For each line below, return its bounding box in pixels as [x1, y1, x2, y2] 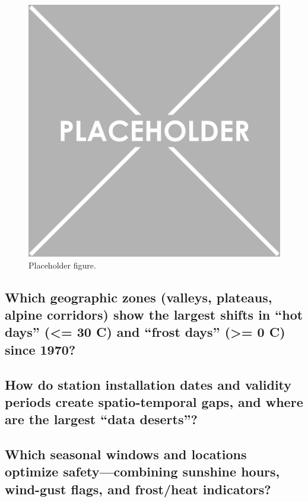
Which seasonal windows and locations [5, 445, 247, 463]
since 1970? [5, 340, 76, 358]
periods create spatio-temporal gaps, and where [5, 392, 303, 411]
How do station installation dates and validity [5, 375, 292, 393]
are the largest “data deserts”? [5, 410, 198, 428]
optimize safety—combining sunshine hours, [5, 462, 280, 481]
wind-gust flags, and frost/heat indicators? [5, 479, 271, 498]
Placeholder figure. [28, 258, 96, 271]
